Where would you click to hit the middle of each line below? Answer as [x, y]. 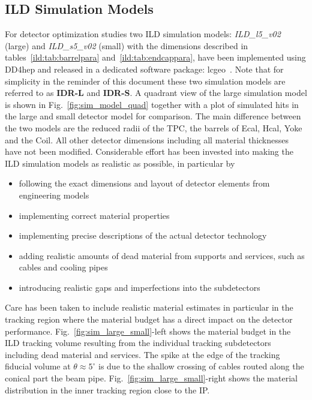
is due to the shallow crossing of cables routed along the [201, 366]
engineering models [54, 195]
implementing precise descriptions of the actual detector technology [143, 235]
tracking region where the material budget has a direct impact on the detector [149, 319]
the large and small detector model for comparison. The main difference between [153, 116]
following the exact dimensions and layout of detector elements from [144, 183]
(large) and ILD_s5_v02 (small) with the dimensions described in [127, 45]
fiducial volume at [38, 366]
